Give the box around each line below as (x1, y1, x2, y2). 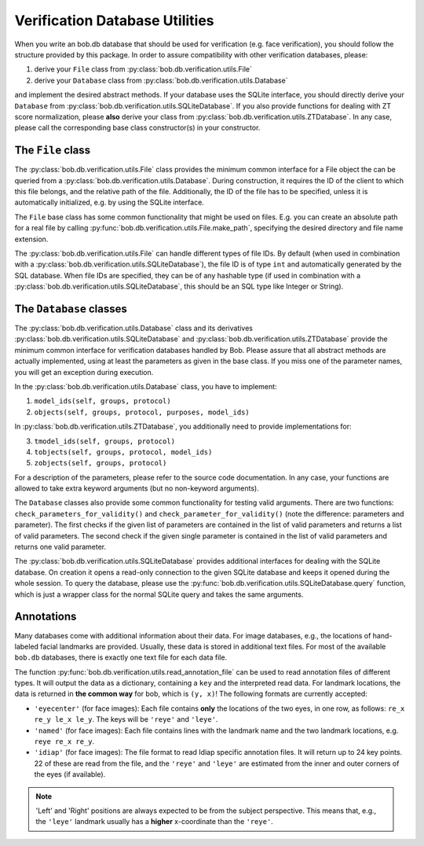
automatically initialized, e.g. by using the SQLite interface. (14, 197, 204, 208)
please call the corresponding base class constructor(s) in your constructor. (14, 123, 261, 133)
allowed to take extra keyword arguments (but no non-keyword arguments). (14, 484, 259, 493)
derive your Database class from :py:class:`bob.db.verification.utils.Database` (34, 75, 288, 85)
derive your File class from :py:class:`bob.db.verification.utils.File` (34, 64, 253, 74)
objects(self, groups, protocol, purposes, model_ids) (34, 407, 250, 417)
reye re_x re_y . (34, 737, 95, 746)
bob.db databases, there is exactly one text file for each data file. (14, 653, 228, 662)
